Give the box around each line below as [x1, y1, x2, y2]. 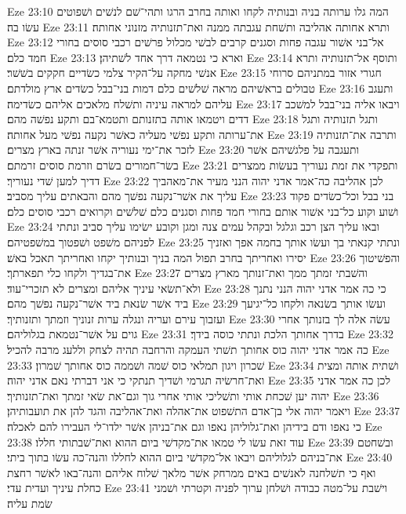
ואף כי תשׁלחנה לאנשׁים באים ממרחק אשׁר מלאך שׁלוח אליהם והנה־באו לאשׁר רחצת [7, 464, 376, 480]
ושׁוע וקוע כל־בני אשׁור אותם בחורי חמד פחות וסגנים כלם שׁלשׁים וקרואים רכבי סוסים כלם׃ [7, 202, 399, 219]
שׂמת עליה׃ [7, 495, 53, 511]
